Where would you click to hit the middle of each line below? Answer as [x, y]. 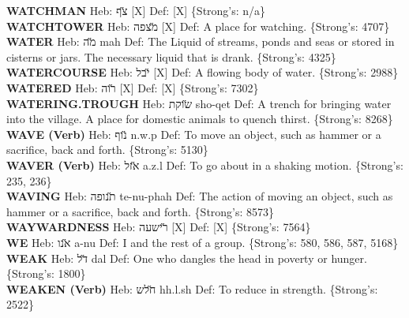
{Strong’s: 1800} [46, 273]
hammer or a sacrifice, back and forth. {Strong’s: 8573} [141, 211]
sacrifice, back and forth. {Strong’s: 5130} [107, 150]
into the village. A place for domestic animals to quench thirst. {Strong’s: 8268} [200, 119]
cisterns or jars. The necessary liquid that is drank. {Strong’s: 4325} [171, 56]
